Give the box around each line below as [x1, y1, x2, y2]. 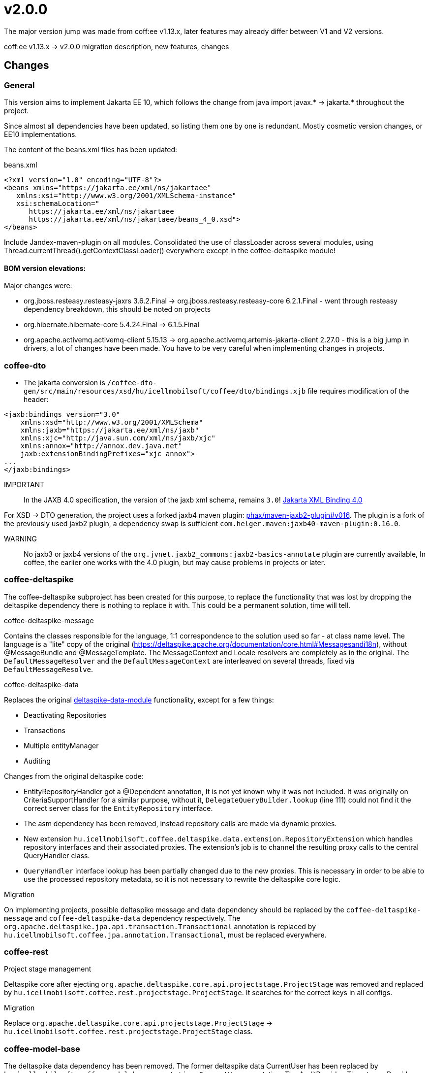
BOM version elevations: [4, 264, 86, 272]
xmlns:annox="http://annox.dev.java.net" [20, 441, 183, 450]
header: [24, 395, 49, 403]
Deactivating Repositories [24, 710, 107, 719]
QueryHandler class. [24, 851, 90, 860]
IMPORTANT [4, 480, 45, 489]
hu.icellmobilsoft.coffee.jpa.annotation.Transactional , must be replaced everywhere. [4, 930, 327, 939]
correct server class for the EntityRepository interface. [24, 804, 213, 812]
